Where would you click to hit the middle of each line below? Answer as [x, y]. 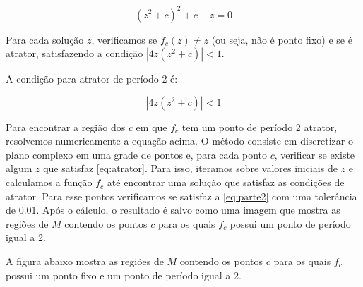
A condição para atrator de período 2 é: [92, 79]
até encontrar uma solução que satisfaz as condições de [226, 182]
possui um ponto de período [290, 223]
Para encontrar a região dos [66, 127]
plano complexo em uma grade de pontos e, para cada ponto [136, 154]
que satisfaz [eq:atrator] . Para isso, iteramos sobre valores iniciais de [190, 168]
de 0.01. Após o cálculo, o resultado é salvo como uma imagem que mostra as [173, 210]
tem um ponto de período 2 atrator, [260, 127]
